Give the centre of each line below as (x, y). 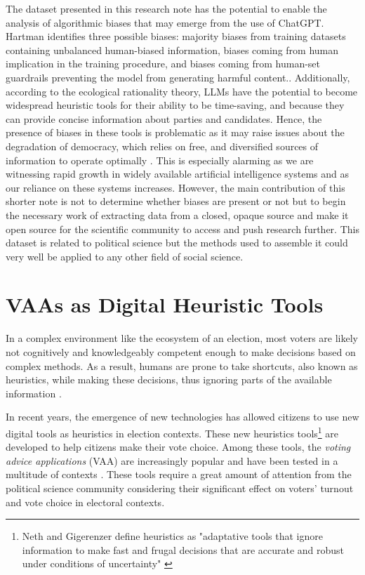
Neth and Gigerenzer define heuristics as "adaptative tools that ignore (172, 536)
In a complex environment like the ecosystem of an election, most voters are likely (182, 338)
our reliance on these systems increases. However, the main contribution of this (175, 187)
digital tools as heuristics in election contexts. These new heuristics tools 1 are (172, 432)
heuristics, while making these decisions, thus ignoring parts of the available (169, 379)
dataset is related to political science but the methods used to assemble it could (177, 243)
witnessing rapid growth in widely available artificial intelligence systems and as (178, 174)
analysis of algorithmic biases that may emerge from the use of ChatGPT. (165, 22)
